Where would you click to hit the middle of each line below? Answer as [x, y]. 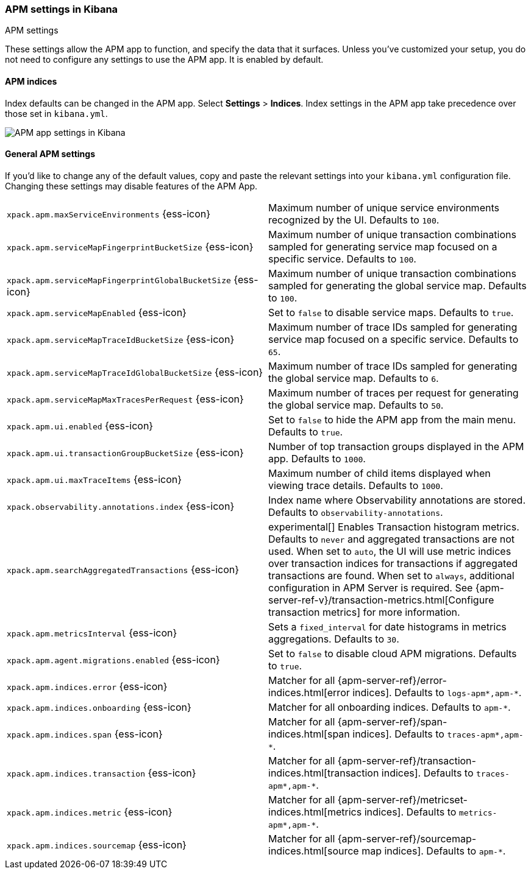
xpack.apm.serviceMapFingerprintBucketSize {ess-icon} [130, 246]
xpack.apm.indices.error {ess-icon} [87, 686]
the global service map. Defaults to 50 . [356, 405]
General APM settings [50, 154]
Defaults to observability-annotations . [356, 512]
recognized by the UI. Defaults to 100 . [354, 220]
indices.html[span [309, 734]
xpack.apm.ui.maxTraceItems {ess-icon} [94, 479]
